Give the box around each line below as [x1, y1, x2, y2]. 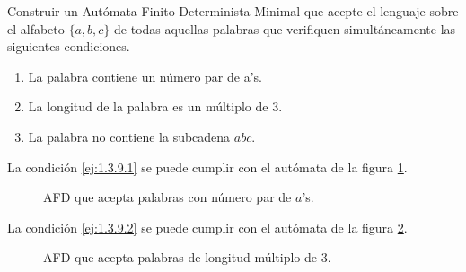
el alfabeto [7, 19, 65, 38]
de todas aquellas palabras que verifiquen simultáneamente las [114, 19, 456, 38]
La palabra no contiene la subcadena [28, 127, 231, 145]
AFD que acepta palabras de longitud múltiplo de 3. [43, 248, 331, 267]
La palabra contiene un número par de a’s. [28, 66, 262, 85]
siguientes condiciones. [7, 37, 130, 56]
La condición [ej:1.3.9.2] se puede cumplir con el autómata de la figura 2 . [7, 217, 408, 236]
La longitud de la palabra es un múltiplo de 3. [28, 97, 283, 116]
